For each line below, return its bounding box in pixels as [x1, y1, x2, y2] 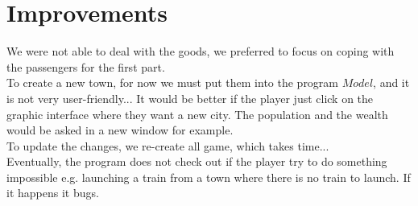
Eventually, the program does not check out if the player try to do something [6, 153, 387, 170]
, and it [373, 74, 410, 91]
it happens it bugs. [6, 184, 99, 201]
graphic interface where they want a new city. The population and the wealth [6, 105, 388, 122]
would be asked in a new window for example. [6, 122, 234, 138]
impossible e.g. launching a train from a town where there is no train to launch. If [6, 168, 411, 185]
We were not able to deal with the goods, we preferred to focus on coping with [6, 43, 395, 60]
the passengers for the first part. [6, 58, 165, 75]
